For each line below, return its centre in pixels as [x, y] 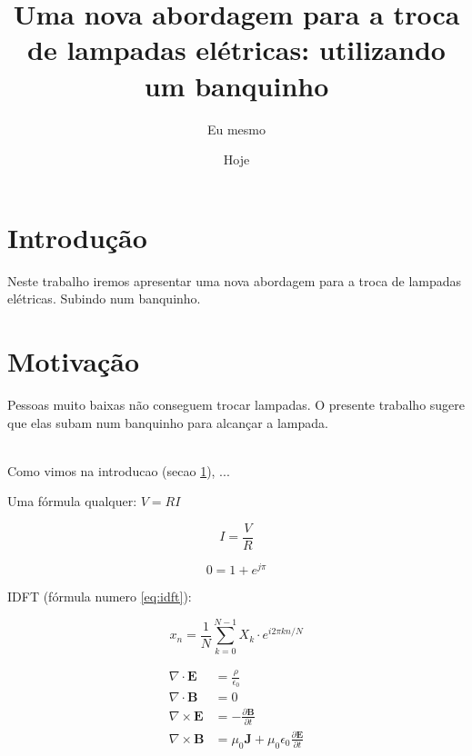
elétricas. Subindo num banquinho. [104, 298]
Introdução [77, 237]
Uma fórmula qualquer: [72, 501]
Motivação [74, 361]
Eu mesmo [236, 129]
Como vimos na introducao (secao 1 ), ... [119, 470]
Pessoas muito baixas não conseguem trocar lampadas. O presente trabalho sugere [236, 404]
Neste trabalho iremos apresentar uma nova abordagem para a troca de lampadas [235, 280]
